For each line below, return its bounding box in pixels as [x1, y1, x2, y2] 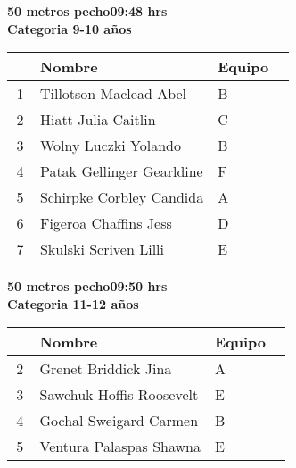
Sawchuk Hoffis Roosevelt [39, 384, 199, 405]
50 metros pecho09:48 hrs [7, 2, 168, 20]
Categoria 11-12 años [7, 294, 139, 313]
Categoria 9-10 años [7, 19, 132, 38]
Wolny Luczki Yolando [39, 135, 181, 156]
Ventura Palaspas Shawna [39, 436, 201, 457]
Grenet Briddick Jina [39, 358, 172, 380]
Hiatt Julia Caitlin [39, 109, 156, 130]
